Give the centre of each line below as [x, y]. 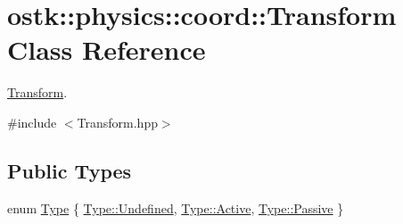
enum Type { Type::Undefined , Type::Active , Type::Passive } [176, 207]
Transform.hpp [117, 122]
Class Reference [107, 50]
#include [32, 122]
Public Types [70, 170]
